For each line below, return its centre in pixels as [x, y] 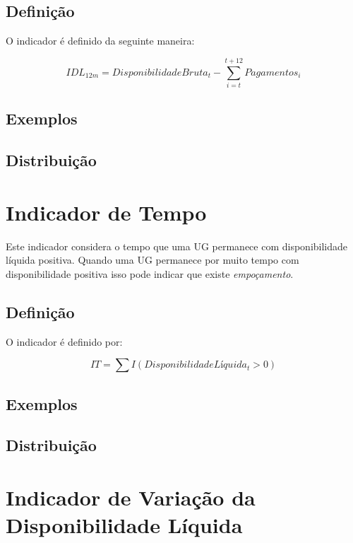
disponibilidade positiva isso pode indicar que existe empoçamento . [150, 273]
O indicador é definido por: [64, 341]
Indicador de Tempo [106, 212]
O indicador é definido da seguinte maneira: [100, 41]
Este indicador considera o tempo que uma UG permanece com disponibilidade [177, 246]
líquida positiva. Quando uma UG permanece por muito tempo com [152, 260]
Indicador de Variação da [131, 497]
